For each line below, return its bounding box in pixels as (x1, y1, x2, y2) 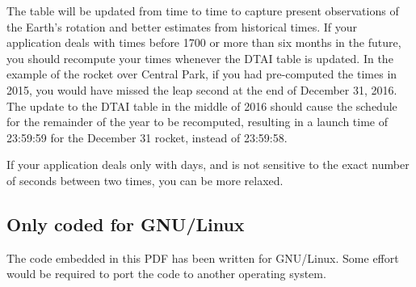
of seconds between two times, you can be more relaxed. (6, 171, 284, 188)
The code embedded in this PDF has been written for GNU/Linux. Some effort (6, 249, 399, 266)
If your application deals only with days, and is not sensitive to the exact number (6, 156, 410, 173)
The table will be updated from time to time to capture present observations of (6, 2, 399, 19)
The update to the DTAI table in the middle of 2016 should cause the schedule (6, 97, 397, 114)
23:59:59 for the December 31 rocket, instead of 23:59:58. (6, 129, 288, 146)
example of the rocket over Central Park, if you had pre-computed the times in (6, 65, 397, 82)
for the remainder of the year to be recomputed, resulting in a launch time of (6, 113, 389, 130)
